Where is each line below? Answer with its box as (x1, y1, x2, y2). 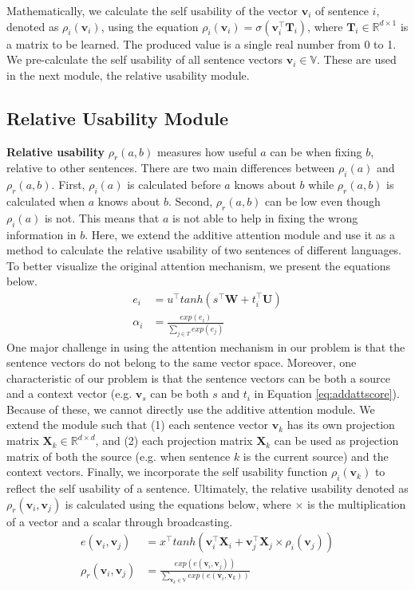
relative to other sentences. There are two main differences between (6, 159, 335, 176)
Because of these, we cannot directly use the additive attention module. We (6, 400, 375, 417)
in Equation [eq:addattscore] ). (254, 385, 400, 402)
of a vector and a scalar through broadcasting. (6, 513, 233, 529)
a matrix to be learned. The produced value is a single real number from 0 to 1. (6, 35, 397, 52)
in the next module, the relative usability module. (6, 66, 250, 83)
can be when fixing (270, 143, 362, 159)
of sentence (314, 2, 369, 18)
